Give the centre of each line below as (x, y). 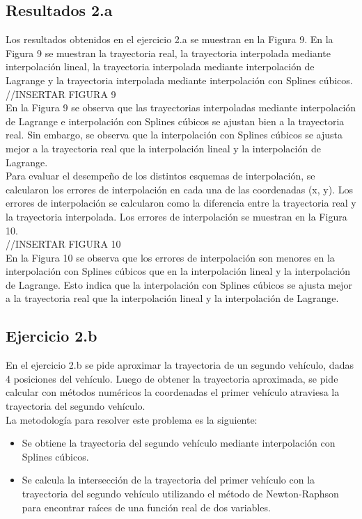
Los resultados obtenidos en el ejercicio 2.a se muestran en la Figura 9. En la (170, 39)
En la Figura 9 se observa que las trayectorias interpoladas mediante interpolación (181, 107)
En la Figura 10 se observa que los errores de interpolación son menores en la (170, 257)
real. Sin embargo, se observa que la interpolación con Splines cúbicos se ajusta (174, 135)
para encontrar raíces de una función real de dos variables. (146, 507)
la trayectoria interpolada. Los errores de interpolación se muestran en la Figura (176, 216)
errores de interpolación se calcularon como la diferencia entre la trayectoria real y (181, 203)
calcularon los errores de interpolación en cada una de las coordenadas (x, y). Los (179, 189)
